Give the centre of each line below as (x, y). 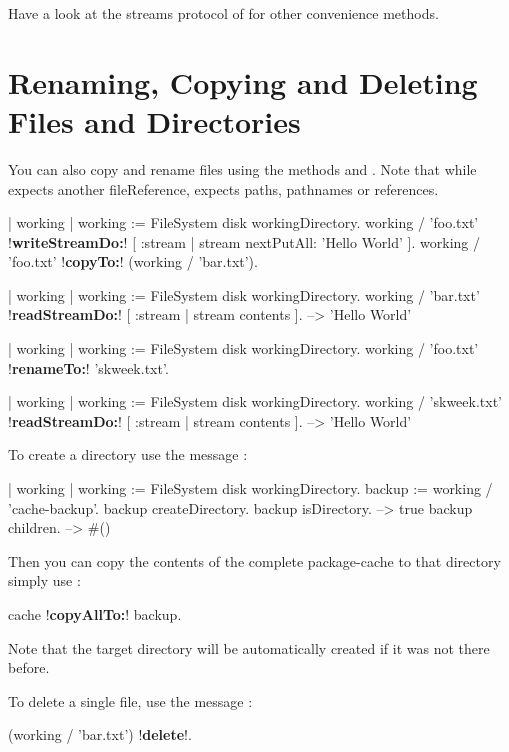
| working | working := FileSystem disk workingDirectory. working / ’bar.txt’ (244, 294)
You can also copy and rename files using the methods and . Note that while (242, 168)
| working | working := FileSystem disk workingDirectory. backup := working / (250, 488)
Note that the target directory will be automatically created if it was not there (249, 647)
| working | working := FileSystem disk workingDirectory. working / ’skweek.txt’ (255, 401)
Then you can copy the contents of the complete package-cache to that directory (254, 560)
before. (29, 667)
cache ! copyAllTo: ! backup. (95, 614)
